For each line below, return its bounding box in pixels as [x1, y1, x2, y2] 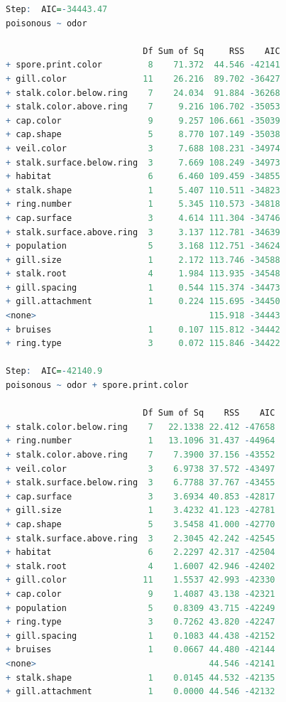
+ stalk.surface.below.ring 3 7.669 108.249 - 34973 [6, 157, 280, 168]
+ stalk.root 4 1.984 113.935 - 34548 [6, 269, 280, 279]
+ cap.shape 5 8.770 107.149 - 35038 [6, 129, 280, 140]
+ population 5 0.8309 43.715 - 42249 [6, 603, 275, 613]
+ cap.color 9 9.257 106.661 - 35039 [6, 115, 280, 126]
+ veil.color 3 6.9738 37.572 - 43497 [6, 463, 275, 474]
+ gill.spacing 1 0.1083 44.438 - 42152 [6, 630, 275, 641]
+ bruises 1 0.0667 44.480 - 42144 [6, 644, 275, 655]
